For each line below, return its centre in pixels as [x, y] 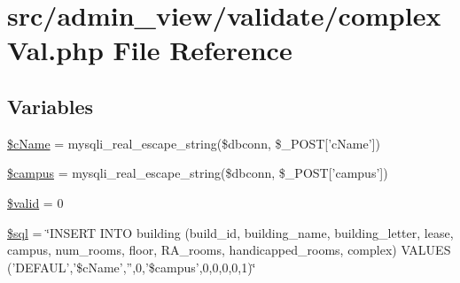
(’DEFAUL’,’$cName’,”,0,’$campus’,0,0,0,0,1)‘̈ [132, 267]
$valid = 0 [35, 202]
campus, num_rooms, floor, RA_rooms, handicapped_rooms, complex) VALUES [229, 250]
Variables [51, 106]
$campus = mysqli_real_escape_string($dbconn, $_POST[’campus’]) [198, 173]
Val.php [55, 50]
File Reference [203, 50]
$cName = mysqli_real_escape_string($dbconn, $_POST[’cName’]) [194, 143]
